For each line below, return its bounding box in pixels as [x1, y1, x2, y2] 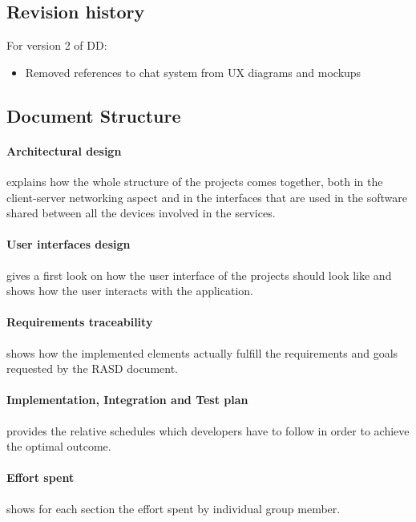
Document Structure [6, 103, 181, 127]
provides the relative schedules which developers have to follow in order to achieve [6, 422, 410, 439]
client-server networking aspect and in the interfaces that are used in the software [6, 188, 407, 205]
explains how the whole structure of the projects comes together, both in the [6, 172, 383, 189]
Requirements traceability [6, 314, 153, 330]
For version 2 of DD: [6, 37, 107, 54]
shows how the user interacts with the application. [6, 282, 253, 299]
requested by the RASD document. [6, 360, 179, 377]
